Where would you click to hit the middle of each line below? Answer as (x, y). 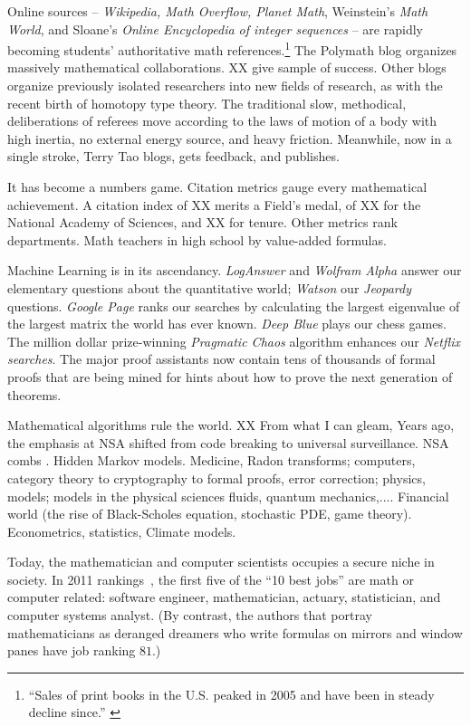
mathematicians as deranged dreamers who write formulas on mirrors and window (235, 632)
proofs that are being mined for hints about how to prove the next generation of (230, 376)
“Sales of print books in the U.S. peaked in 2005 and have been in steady (231, 694)
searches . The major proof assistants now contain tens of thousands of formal (221, 359)
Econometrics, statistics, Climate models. (122, 531)
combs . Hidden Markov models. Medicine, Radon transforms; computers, (211, 460)
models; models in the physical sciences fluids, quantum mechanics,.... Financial (228, 496)
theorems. (34, 394)
